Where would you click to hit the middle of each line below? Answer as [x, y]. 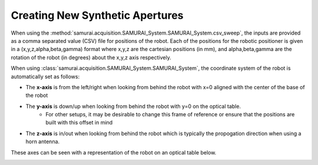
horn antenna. [43, 142]
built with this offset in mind [79, 123]
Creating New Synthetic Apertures [97, 15]
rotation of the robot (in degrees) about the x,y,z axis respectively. [91, 57]
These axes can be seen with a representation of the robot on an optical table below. [114, 152]
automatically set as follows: [45, 76]
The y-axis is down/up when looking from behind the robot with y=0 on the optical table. [133, 106]
